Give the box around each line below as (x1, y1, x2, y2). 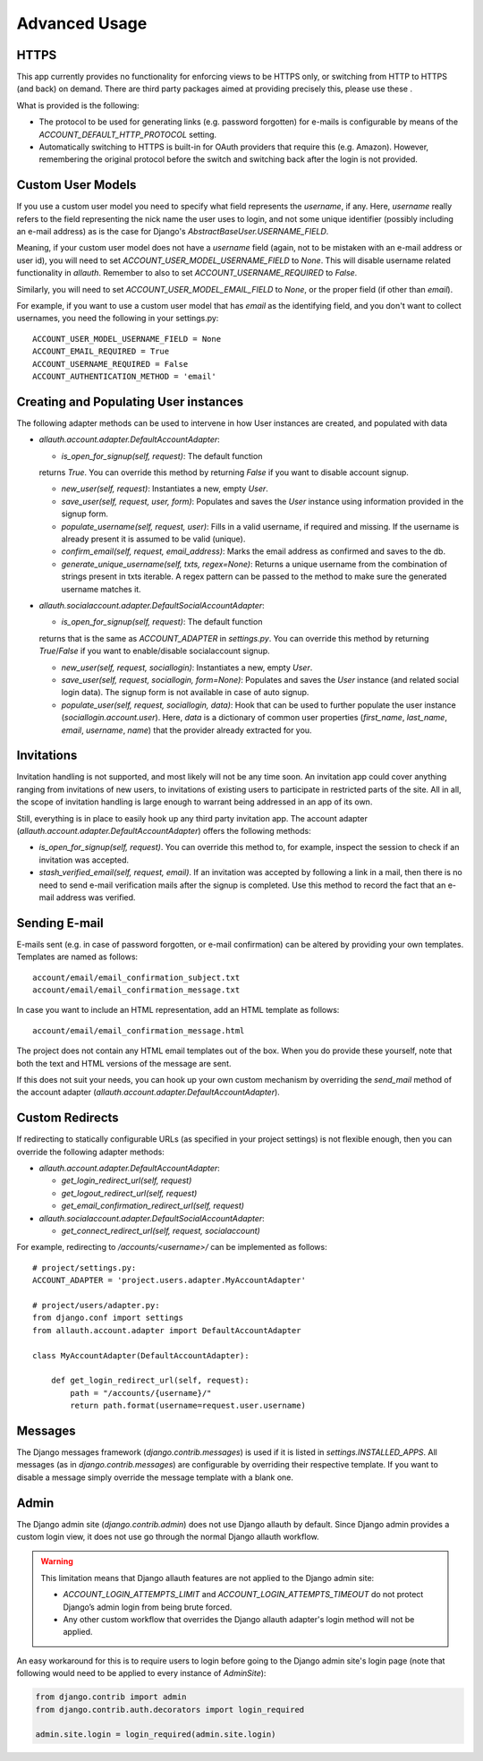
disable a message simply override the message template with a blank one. (16, 1472, 294, 1483)
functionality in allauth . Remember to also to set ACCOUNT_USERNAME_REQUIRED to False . (16, 268, 358, 278)
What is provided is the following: (16, 99, 140, 111)
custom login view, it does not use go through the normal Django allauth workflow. (16, 1531, 319, 1543)
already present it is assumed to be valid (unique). (61, 533, 246, 545)
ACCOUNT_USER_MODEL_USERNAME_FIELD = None (32, 334, 222, 344)
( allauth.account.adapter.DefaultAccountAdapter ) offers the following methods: (16, 825, 312, 836)
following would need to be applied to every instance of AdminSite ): (16, 1668, 267, 1679)
